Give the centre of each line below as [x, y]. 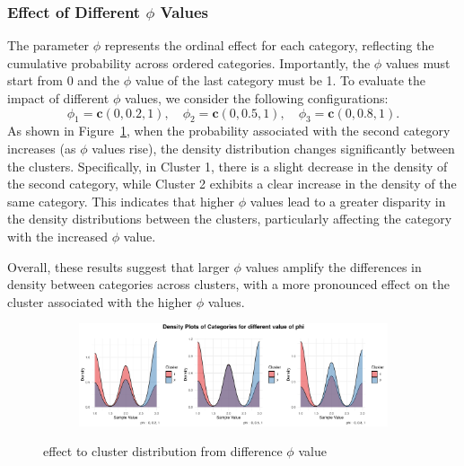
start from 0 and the [63, 80]
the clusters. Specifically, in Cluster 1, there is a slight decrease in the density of [228, 166]
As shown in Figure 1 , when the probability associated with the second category [229, 131]
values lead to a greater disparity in [348, 201]
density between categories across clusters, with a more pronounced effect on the [228, 284]
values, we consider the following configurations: [256, 98]
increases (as [42, 148]
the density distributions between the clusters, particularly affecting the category [230, 219]
